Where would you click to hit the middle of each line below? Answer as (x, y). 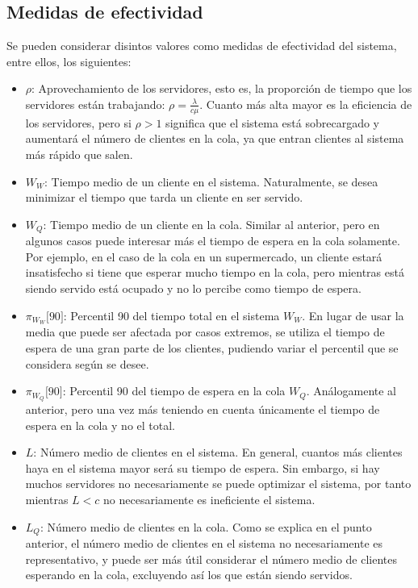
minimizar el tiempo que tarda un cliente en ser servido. (164, 197)
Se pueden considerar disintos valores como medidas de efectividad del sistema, (202, 46)
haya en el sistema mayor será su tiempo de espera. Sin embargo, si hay (203, 467)
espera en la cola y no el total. (100, 425)
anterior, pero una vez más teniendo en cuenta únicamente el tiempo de (203, 409)
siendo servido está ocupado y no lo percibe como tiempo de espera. (193, 288)
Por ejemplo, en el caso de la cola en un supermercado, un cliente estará (204, 256)
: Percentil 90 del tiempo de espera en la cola (174, 391)
